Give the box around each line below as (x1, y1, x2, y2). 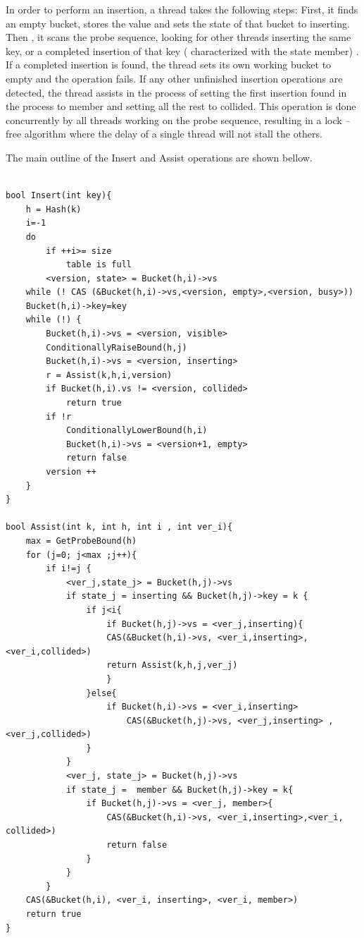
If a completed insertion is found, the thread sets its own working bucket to (6, 57, 332, 72)
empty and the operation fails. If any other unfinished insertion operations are (6, 71, 343, 85)
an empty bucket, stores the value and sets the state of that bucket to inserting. (6, 16, 350, 30)
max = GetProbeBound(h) (25, 535, 137, 546)
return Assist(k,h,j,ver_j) (106, 660, 238, 671)
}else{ (86, 688, 117, 698)
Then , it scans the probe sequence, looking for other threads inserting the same (6, 30, 351, 44)
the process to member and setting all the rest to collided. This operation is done (6, 99, 356, 114)
